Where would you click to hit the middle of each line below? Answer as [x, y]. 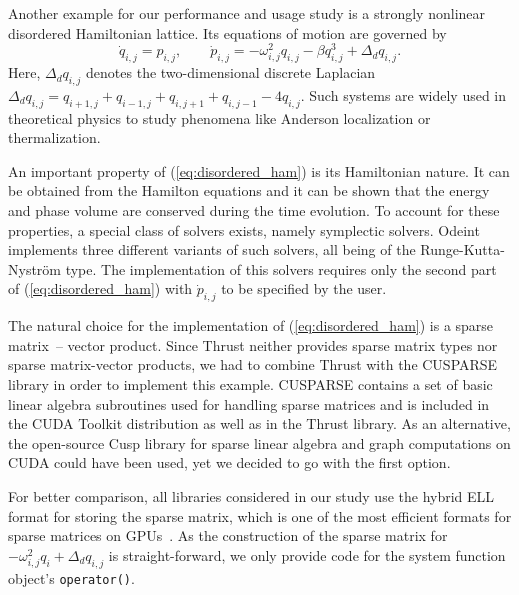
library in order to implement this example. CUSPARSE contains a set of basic [250, 383]
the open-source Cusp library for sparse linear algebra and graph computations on [259, 442]
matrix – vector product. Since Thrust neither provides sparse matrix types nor [253, 344]
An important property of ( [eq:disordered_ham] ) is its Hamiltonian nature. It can [259, 170]
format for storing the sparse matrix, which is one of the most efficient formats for [260, 515]
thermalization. [54, 137]
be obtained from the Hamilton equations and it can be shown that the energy [249, 190]
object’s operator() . [71, 577]
